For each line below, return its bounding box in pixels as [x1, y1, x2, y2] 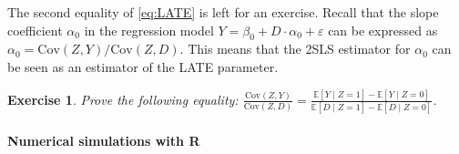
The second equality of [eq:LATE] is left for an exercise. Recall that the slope [7, 3, 439, 21]
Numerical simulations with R [7, 130, 200, 149]
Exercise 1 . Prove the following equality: [7, 89, 239, 108]
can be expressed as [328, 20, 438, 39]
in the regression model [84, 20, 214, 39]
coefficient [7, 20, 63, 39]
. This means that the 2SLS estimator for [179, 39, 411, 58]
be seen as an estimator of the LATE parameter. [7, 56, 279, 76]
